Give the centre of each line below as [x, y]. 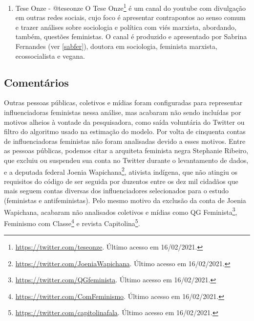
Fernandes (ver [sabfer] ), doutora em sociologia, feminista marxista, [116, 46]
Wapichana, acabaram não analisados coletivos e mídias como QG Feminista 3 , [121, 211]
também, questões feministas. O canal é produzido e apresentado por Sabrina [131, 36]
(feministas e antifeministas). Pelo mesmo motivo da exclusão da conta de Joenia [125, 200]
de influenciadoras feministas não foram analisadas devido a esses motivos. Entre [125, 141]
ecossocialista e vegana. [50, 56]
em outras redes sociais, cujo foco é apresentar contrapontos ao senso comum [130, 17]
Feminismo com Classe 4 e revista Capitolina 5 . [72, 222]
